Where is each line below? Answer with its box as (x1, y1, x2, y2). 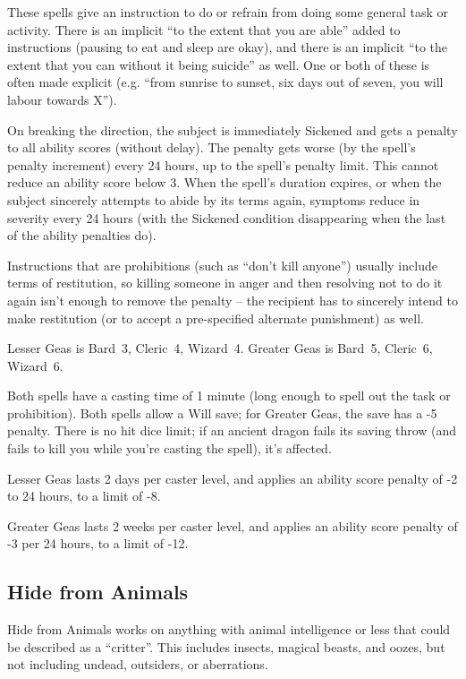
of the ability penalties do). (7, 226, 157, 245)
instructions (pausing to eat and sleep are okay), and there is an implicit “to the (7, 38, 448, 56)
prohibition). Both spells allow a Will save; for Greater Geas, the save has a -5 (7, 403, 437, 422)
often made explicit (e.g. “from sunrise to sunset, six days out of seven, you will (7, 73, 444, 91)
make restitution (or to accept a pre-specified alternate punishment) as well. (7, 308, 424, 327)
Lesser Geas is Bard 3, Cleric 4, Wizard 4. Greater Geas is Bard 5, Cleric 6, (7, 339, 433, 357)
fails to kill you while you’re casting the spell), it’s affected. (7, 439, 332, 458)
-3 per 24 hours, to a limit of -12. (7, 534, 189, 553)
